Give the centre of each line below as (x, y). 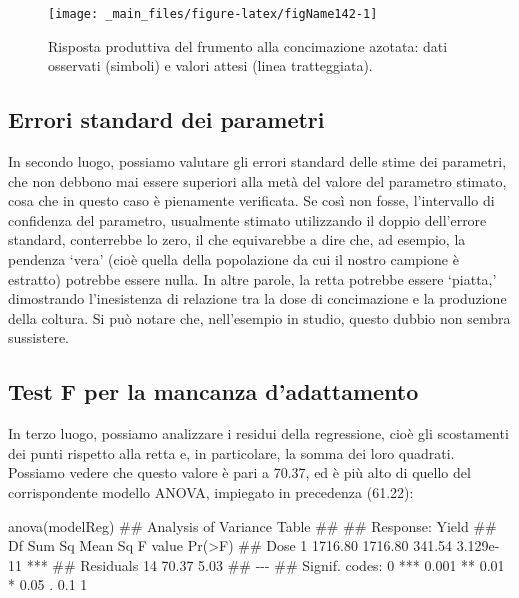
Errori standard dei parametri (166, 119)
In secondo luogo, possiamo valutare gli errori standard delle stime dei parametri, (257, 161)
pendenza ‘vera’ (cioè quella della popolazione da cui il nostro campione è (233, 259)
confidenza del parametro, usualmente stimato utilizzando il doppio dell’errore (247, 219)
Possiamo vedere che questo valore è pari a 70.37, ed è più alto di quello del (239, 472)
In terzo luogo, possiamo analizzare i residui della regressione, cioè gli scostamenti (258, 433)
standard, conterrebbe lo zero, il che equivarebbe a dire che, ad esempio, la (237, 239)
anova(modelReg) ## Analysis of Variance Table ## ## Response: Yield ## (252, 525)
